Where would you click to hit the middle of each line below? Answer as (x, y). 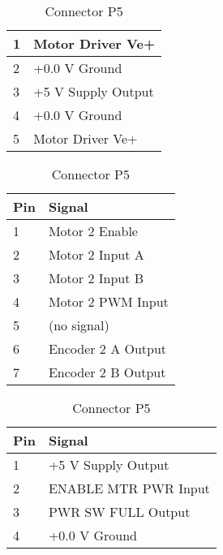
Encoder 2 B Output (107, 372)
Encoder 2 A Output (107, 348)
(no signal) (79, 325)
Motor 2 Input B (96, 278)
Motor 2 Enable (93, 231)
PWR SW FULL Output (119, 512)
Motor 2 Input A (96, 254)
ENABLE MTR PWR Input (129, 488)
